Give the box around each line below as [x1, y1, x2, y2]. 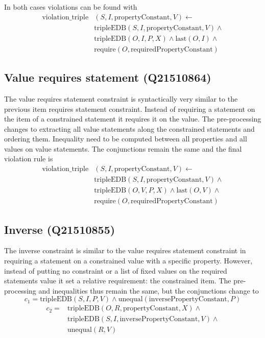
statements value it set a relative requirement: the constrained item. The [4, 275, 231, 286]
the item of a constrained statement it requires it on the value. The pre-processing [4, 113, 261, 124]
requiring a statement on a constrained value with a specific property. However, [4, 255, 253, 265]
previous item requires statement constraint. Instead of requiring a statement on [4, 103, 255, 114]
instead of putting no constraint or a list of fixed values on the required [4, 265, 227, 276]
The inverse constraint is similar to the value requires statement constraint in [4, 245, 246, 256]
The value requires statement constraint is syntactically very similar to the [4, 93, 238, 104]
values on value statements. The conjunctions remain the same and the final [4, 143, 242, 154]
